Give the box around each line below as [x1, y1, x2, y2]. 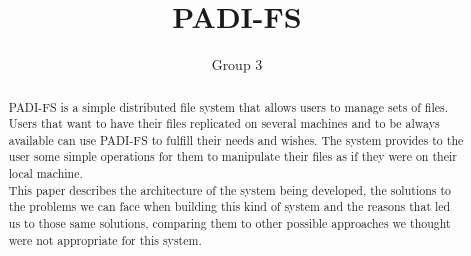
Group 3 [211, 54, 263, 75]
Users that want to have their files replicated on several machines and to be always [8, 115, 440, 132]
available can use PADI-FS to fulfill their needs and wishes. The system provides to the [8, 131, 464, 148]
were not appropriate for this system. [8, 231, 202, 248]
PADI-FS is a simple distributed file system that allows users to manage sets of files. [8, 98, 449, 115]
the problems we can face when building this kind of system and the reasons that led [8, 198, 451, 215]
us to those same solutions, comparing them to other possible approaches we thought [8, 215, 451, 232]
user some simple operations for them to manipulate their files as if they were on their [8, 148, 457, 165]
